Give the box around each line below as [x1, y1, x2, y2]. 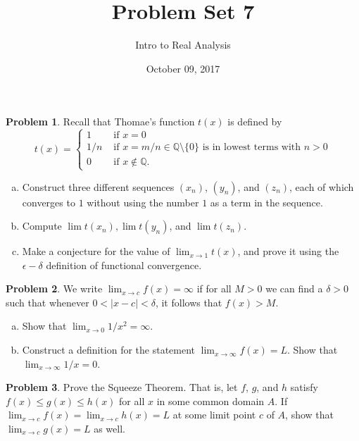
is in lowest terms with [202, 142, 301, 153]
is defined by [227, 114, 282, 129]
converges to [22, 194, 75, 209]
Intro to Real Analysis [135, 37, 231, 52]
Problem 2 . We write [6, 281, 103, 296]
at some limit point [172, 407, 256, 422]
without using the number [87, 194, 199, 209]
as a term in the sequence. [210, 194, 323, 209]
